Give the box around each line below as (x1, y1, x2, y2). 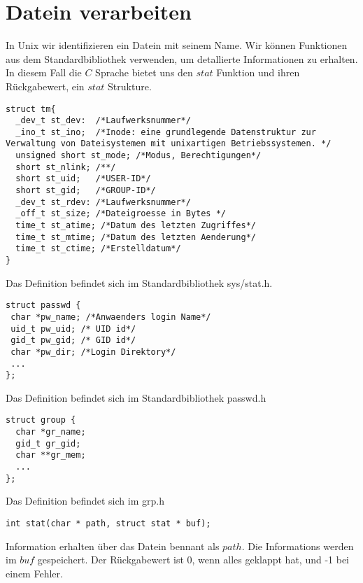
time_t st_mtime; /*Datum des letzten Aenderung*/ (15, 232, 256, 242)
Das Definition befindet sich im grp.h (6, 493, 164, 508)
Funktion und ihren (216, 65, 300, 80)
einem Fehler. (6, 566, 63, 580)
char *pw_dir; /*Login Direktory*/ (10, 346, 176, 357)
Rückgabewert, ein (6, 78, 85, 93)
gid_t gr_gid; (15, 438, 81, 449)
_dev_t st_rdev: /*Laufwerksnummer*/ (15, 197, 191, 207)
